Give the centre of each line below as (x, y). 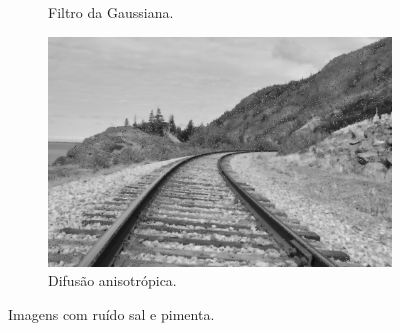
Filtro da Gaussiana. (111, 12)
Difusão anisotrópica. (112, 280)
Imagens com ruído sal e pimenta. (111, 314)
